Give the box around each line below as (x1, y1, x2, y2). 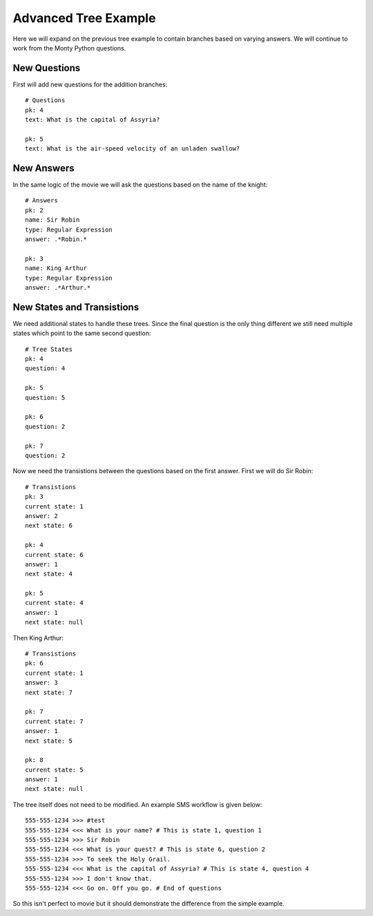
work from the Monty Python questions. (12, 44, 126, 52)
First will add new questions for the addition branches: (12, 80, 168, 88)
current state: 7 (25, 717, 84, 725)
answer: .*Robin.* (25, 236, 88, 243)
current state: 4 (25, 599, 84, 607)
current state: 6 (25, 551, 84, 559)
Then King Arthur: (12, 633, 64, 642)
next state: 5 (25, 736, 73, 745)
